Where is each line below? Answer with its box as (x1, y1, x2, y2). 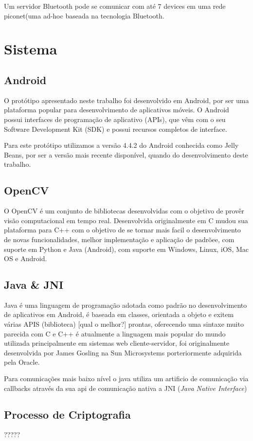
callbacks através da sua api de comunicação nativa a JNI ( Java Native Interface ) (4, 383, 247, 393)
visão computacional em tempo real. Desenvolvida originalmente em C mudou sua (4, 215, 248, 225)
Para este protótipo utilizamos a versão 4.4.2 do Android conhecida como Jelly (4, 140, 239, 150)
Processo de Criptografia (4, 406, 131, 422)
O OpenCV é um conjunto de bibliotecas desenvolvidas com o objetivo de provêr (4, 206, 244, 216)
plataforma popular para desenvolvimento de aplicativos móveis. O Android (4, 105, 229, 115)
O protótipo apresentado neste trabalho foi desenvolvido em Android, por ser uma (4, 95, 249, 105)
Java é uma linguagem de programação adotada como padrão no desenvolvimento (4, 300, 247, 310)
